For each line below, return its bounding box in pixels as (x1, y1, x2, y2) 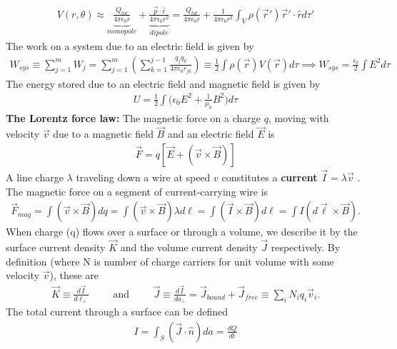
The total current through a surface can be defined (6, 304, 228, 319)
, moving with (268, 111, 329, 126)
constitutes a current (221, 170, 318, 185)
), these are (49, 268, 99, 283)
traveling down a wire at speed (76, 170, 211, 185)
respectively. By (271, 240, 341, 255)
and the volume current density (120, 240, 258, 255)
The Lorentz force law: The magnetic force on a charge (6, 111, 261, 126)
